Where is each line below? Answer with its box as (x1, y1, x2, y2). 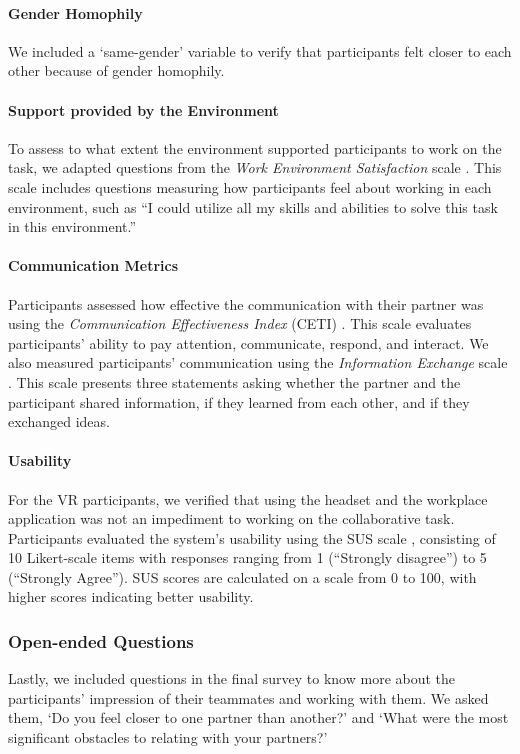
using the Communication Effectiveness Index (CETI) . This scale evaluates (8, 313, 472, 334)
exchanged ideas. (8, 411, 110, 432)
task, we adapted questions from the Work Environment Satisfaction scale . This (8, 157, 502, 178)
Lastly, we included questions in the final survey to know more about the (8, 668, 456, 689)
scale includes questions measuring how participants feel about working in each (8, 176, 492, 197)
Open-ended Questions (8, 628, 194, 653)
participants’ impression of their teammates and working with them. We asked (8, 687, 489, 708)
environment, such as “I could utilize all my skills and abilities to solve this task (8, 196, 498, 217)
